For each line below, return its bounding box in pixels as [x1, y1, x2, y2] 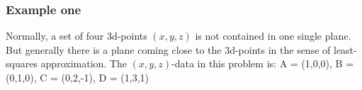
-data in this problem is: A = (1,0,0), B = [171, 56, 354, 71]
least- [333, 42, 357, 57]
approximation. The [40, 56, 127, 71]
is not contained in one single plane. [195, 28, 351, 43]
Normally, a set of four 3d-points [6, 28, 147, 43]
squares [6, 56, 38, 71]
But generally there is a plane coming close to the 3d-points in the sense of [6, 42, 331, 57]
